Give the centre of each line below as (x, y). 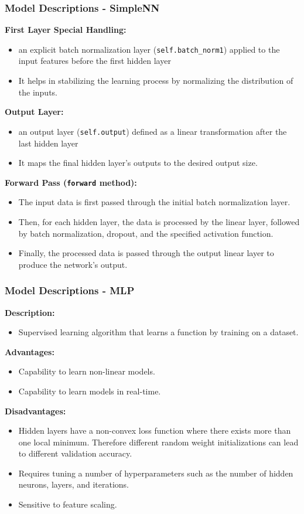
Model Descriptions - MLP (70, 290)
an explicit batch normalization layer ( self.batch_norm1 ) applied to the (149, 49)
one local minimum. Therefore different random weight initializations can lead (158, 442)
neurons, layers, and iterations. (74, 484)
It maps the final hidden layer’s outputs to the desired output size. (138, 163)
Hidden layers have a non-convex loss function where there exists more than (155, 430)
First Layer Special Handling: (66, 30)
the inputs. (38, 92)
